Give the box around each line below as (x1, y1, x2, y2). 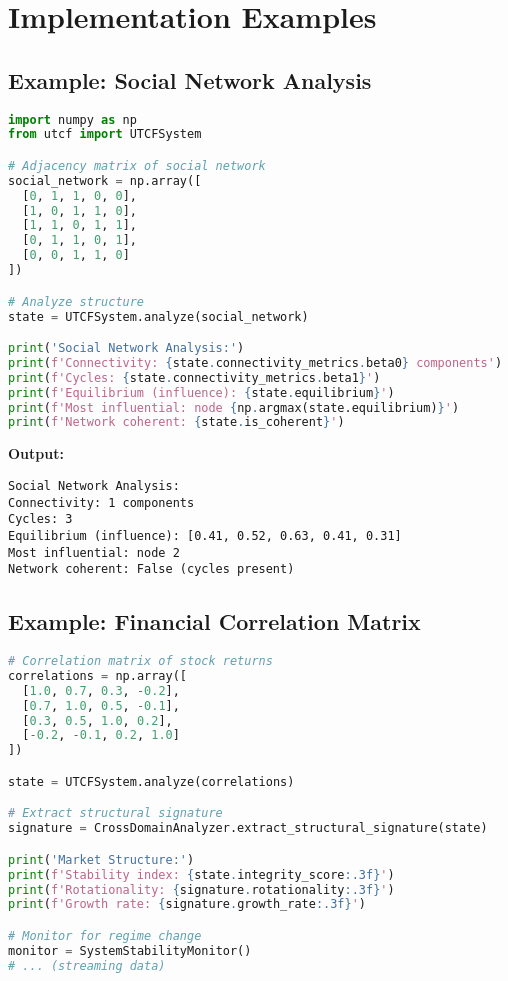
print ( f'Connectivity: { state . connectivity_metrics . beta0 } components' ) (8, 355, 503, 370)
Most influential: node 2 (8, 545, 180, 560)
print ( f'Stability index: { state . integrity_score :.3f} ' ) (8, 867, 395, 882)
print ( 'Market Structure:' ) (8, 852, 195, 867)
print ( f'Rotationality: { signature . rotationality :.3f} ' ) (8, 882, 395, 897)
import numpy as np (8, 112, 137, 127)
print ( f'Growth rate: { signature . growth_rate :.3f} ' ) (8, 897, 367, 912)
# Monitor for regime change (8, 928, 202, 943)
